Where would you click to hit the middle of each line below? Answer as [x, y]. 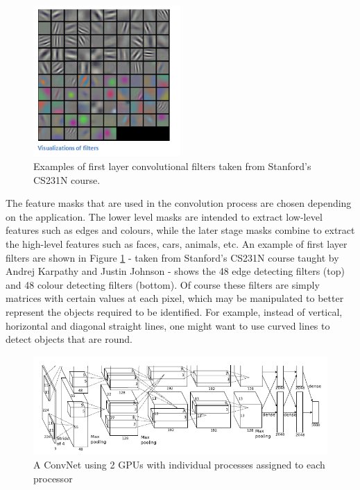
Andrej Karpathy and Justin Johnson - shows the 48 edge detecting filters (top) [175, 271]
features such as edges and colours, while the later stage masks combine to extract [180, 230]
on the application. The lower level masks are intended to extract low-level [164, 216]
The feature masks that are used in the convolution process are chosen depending [179, 203]
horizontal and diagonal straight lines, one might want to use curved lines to [168, 325]
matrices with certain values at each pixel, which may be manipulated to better [175, 298]
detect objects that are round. [69, 339]
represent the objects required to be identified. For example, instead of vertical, [174, 312]
